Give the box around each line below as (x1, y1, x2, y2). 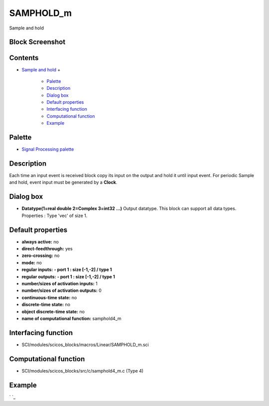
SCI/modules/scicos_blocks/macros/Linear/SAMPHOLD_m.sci (21, 342, 149, 348)
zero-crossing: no (21, 252, 60, 259)
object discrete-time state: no (21, 308, 85, 314)
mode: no (21, 259, 42, 265)
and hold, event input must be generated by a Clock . (9, 180, 118, 186)
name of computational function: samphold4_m (21, 315, 122, 321)
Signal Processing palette (21, 146, 74, 152)
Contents (9, 54, 39, 62)
